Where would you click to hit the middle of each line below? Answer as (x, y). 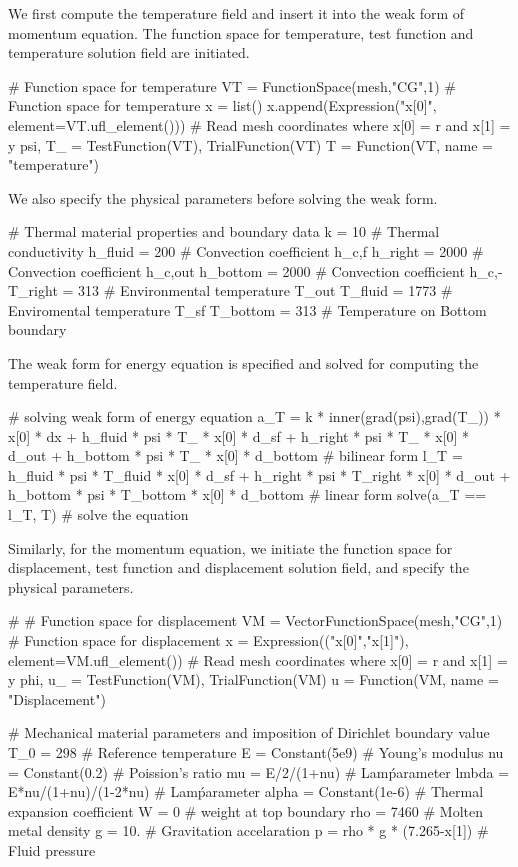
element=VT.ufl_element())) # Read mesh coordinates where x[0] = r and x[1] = (259, 124)
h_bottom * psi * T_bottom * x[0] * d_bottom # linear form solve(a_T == (247, 494)
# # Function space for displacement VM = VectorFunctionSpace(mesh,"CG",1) (255, 620)
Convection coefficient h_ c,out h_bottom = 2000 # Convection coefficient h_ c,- (255, 270)
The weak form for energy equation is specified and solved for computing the (243, 362)
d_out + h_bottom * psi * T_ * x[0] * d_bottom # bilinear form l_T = (235, 455)
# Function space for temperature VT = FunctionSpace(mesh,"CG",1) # (232, 85)
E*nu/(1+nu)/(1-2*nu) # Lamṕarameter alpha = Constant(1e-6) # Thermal (246, 791)
